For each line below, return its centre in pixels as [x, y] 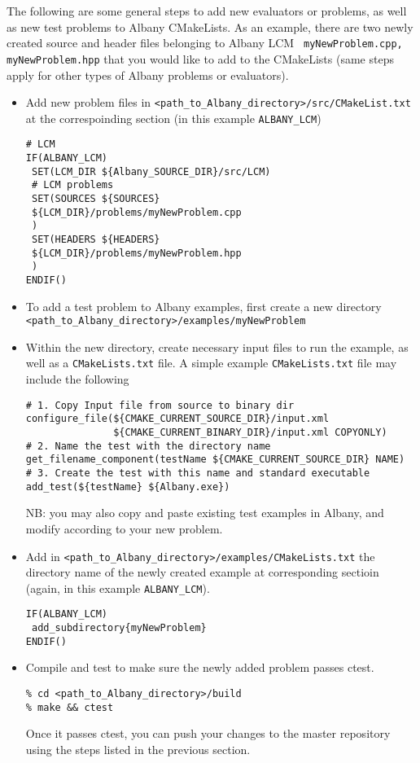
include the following [77, 379]
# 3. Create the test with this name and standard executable [198, 473]
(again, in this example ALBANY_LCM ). [118, 588]
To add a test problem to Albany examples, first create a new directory [203, 306]
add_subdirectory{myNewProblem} [119, 628]
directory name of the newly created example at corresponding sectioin [202, 572]
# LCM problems [72, 185]
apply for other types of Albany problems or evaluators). [148, 75]
